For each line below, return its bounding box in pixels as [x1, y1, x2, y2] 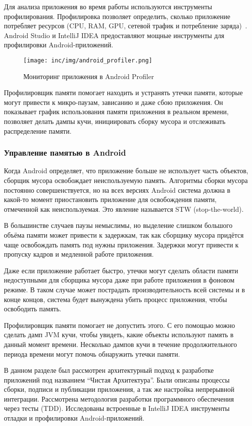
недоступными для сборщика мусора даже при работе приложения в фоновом [4, 275, 234, 285]
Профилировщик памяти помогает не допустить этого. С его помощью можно [4, 320, 235, 330]
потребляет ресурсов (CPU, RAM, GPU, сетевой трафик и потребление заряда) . [4, 20, 247, 31]
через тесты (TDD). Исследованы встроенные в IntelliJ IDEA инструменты [4, 403, 230, 413]
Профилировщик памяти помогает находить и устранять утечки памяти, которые [4, 87, 243, 98]
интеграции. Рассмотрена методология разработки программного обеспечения [4, 393, 234, 404]
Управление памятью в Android [4, 146, 126, 159]
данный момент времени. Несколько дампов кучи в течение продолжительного [4, 339, 237, 349]
